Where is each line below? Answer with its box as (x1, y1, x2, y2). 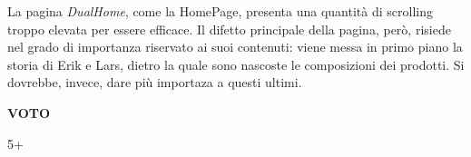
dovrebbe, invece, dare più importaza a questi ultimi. (7, 73, 302, 92)
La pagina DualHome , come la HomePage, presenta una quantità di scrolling (7, 2, 433, 20)
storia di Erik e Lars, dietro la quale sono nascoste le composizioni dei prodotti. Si (7, 54, 465, 74)
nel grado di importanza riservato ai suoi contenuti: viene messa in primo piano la (7, 37, 463, 56)
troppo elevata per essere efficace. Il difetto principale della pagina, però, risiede (7, 19, 451, 38)
